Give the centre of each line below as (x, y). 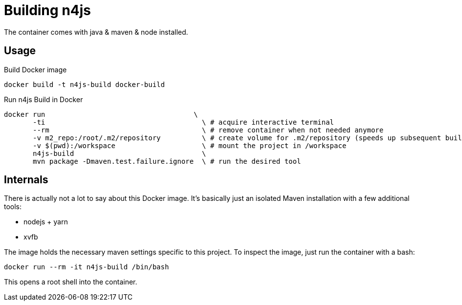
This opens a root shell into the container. (71, 282)
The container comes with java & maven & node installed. (96, 32)
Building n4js (47, 10)
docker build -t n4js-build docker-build (84, 84)
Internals (26, 180)
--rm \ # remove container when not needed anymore (208, 130)
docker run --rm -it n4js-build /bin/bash (87, 267)
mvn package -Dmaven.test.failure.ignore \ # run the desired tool (167, 161)
